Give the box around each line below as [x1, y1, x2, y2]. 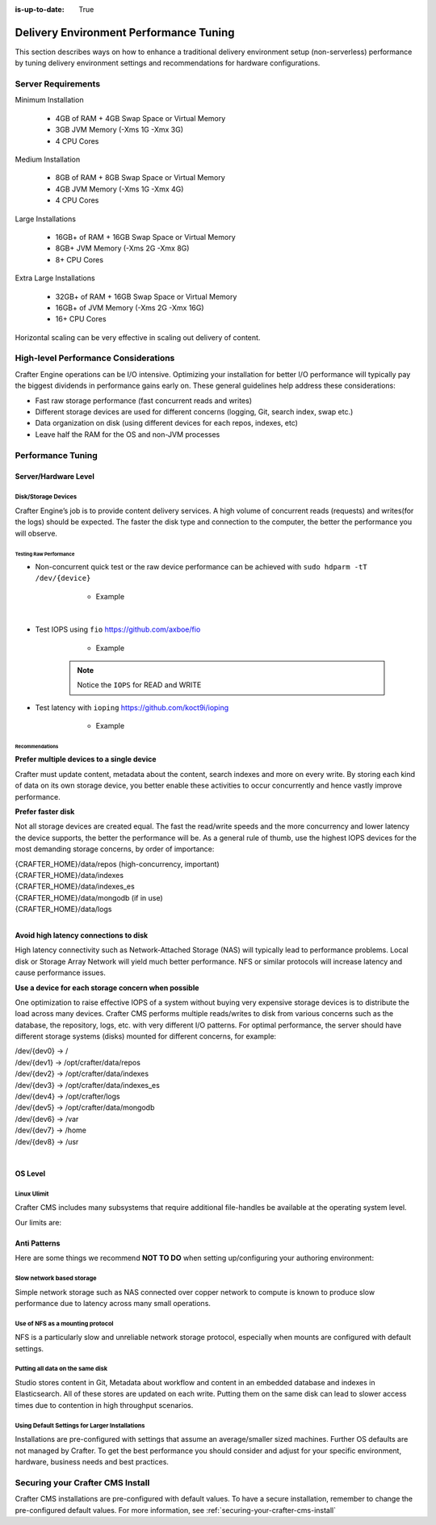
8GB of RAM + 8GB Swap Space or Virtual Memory [55, 173, 225, 183]
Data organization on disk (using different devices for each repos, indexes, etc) [35, 418, 299, 428]
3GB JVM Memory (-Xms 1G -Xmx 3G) [55, 125, 184, 135]
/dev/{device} [35, 573, 91, 583]
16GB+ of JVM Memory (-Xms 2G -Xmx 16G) [55, 303, 205, 313]
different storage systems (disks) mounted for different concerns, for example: [15, 1031, 277, 1041]
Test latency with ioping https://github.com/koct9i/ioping [35, 703, 229, 712]
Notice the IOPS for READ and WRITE [77, 680, 202, 690]
